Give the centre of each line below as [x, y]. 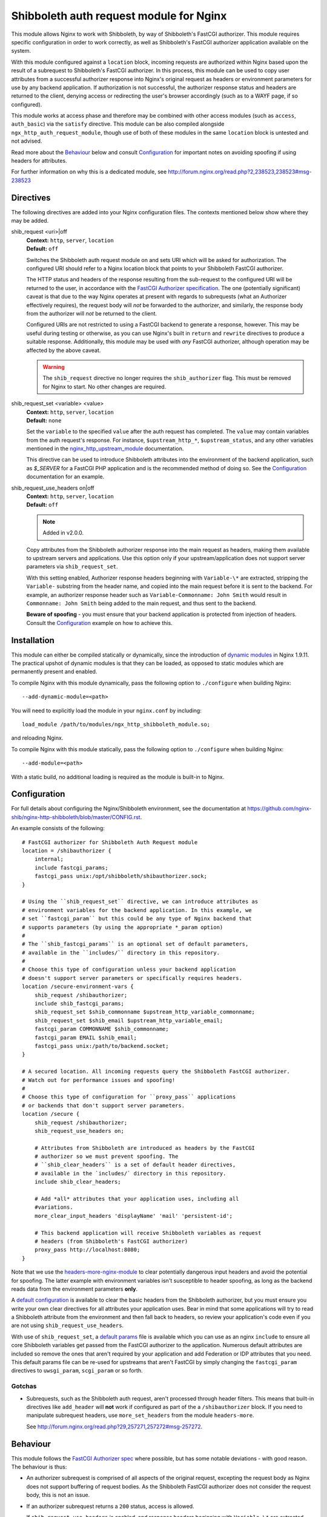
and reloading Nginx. [37, 738]
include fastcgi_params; [71, 867]
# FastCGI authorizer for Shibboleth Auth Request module [110, 842]
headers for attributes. [39, 161]
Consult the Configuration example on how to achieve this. [99, 623]
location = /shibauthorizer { [67, 850]
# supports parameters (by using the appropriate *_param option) [123, 927]
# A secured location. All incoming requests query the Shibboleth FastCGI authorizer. [156, 1072]
